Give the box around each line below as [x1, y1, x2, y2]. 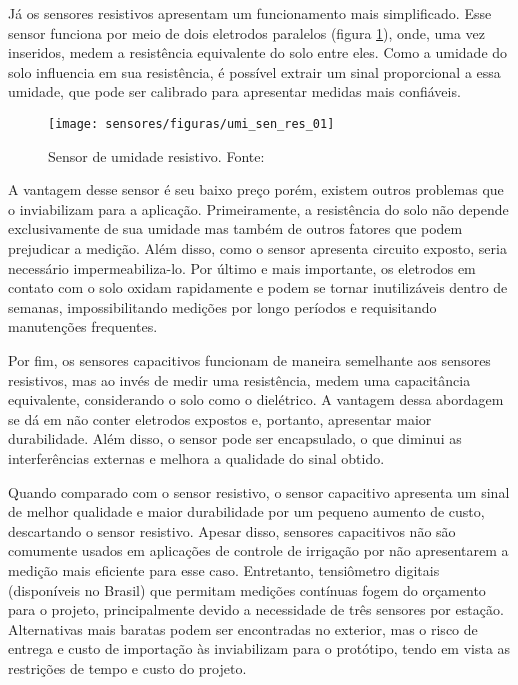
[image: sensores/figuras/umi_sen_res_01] [48, 116, 335, 131]
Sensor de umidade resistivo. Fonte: [48, 145, 265, 166]
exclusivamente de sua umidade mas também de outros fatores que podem [8, 218, 463, 239]
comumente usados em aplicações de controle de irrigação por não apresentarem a [8, 540, 509, 561]
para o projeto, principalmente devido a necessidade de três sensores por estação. [8, 599, 504, 620]
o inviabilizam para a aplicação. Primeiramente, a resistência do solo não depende [8, 198, 509, 219]
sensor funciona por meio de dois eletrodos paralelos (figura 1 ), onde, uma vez [8, 22, 485, 43]
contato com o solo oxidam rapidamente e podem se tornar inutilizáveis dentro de [8, 277, 508, 298]
